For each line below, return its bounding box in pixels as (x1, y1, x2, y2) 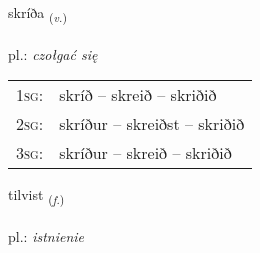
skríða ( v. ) (8, 2, 67, 25)
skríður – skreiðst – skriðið (59, 112, 245, 136)
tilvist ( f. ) (8, 184, 65, 208)
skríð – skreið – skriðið (59, 83, 217, 107)
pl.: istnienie (8, 226, 85, 247)
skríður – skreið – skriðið (59, 141, 232, 165)
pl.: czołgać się (8, 43, 98, 64)
